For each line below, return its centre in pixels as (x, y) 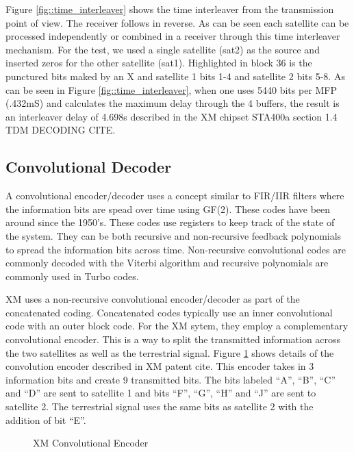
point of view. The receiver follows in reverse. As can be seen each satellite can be (177, 22)
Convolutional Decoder (89, 167)
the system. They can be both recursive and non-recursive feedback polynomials (174, 235)
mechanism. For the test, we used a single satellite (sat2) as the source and (163, 49)
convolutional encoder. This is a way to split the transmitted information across (173, 339)
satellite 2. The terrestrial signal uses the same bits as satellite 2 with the (160, 406)
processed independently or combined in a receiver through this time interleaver (173, 36)
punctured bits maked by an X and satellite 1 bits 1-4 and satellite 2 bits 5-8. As (175, 76)
